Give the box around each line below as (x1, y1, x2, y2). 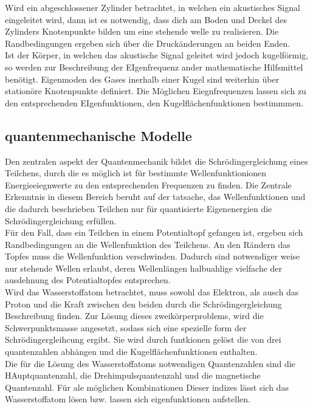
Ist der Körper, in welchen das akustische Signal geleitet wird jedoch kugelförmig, (5, 49, 309, 61)
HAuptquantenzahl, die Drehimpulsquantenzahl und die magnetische (5, 369, 261, 382)
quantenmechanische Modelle (5, 126, 192, 145)
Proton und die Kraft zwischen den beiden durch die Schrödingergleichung (5, 297, 282, 310)
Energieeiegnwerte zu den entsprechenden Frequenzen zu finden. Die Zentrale (5, 178, 292, 191)
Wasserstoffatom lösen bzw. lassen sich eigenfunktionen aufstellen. (5, 393, 250, 405)
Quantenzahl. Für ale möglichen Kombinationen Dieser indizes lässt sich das (5, 380, 289, 393)
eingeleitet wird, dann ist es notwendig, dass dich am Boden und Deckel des (5, 13, 287, 26)
